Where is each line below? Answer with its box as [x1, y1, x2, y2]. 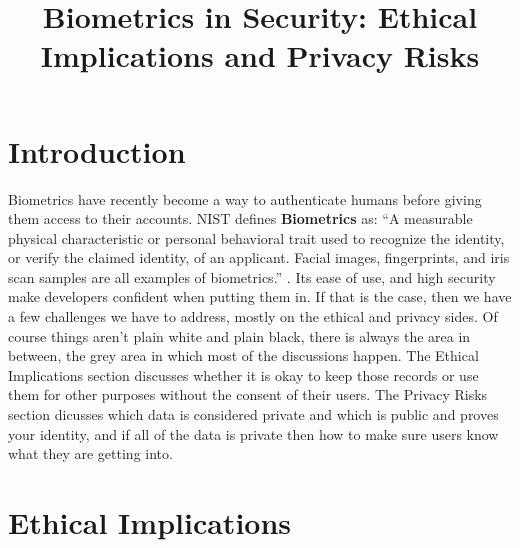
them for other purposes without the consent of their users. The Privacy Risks [8, 384, 488, 405]
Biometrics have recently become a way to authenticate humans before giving [8, 188, 482, 209]
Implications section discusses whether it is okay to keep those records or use [8, 364, 479, 385]
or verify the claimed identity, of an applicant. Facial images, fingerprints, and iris [8, 247, 510, 268]
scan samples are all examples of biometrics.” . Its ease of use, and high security [8, 266, 496, 287]
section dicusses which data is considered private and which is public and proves [8, 404, 499, 425]
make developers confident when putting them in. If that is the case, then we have [8, 286, 512, 307]
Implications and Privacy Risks [40, 35, 480, 76]
